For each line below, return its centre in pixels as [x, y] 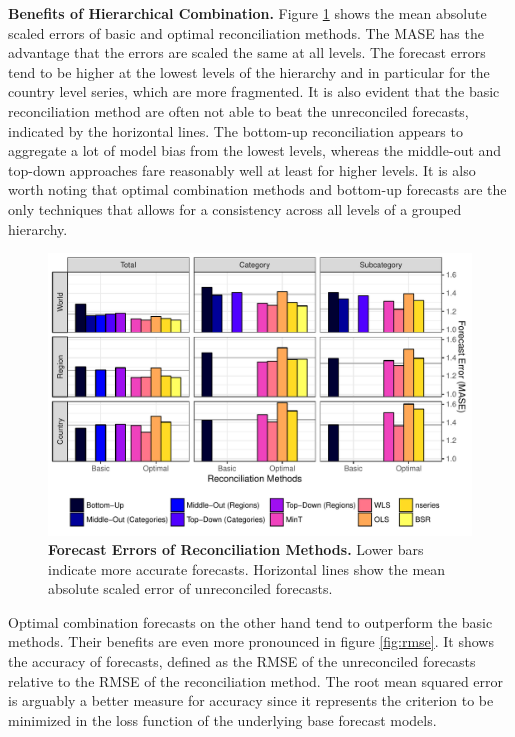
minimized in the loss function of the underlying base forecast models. [222, 719]
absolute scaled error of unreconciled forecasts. [190, 588]
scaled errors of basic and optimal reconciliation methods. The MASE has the [246, 32]
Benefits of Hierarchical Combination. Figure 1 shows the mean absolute [247, 13]
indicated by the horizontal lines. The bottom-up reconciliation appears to [235, 130]
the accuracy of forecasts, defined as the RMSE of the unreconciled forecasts [242, 661]
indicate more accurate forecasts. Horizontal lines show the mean [247, 568]
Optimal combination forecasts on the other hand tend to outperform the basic [250, 621]
